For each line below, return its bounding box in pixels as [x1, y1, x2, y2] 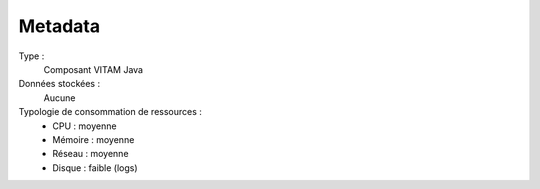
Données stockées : [18, 78, 100, 90]
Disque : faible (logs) [52, 161, 139, 174]
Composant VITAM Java [43, 63, 144, 75]
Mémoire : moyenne [52, 133, 135, 145]
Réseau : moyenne [52, 148, 129, 160]
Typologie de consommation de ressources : [18, 106, 202, 118]
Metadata [18, 15, 100, 37]
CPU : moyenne [52, 120, 117, 132]
